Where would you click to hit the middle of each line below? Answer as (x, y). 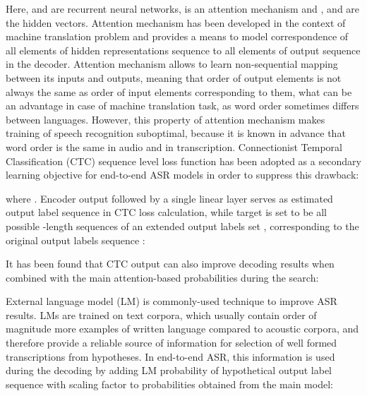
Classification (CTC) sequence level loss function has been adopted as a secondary (183, 161)
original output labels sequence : (76, 240)
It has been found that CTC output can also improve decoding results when (170, 264)
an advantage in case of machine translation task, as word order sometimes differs (182, 106)
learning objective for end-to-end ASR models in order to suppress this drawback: (182, 175)
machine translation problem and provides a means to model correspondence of (177, 36)
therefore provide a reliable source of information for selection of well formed (172, 343)
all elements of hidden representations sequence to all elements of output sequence (183, 50)
